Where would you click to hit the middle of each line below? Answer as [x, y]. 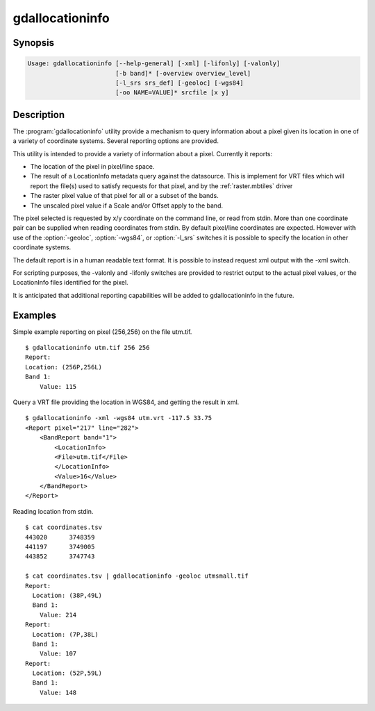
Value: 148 [58, 692]
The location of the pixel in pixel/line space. [92, 166]
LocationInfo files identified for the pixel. [70, 283]
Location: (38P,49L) [67, 595]
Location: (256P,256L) [64, 367]
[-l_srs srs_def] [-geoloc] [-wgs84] [179, 83]
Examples [35, 315]
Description [39, 115]
